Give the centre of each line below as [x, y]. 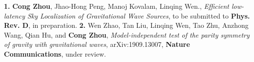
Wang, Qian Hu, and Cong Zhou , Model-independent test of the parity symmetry [127, 34]
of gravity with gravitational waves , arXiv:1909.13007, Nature [97, 44]
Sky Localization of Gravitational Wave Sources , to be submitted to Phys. [138, 15]
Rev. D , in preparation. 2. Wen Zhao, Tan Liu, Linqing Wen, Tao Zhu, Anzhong [126, 25]
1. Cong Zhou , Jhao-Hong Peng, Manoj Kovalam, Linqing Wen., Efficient [117, 6]
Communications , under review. [55, 53]
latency [14, 15]
